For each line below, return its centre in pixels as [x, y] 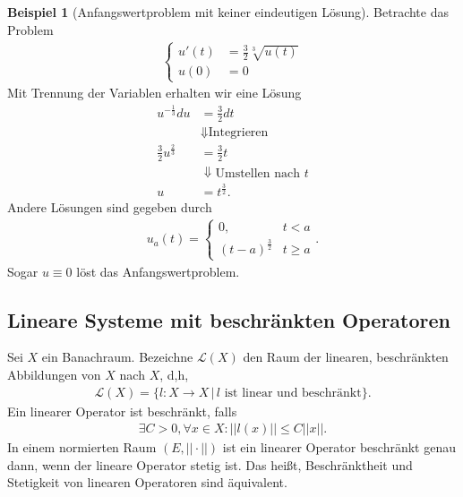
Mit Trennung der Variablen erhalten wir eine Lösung [154, 93]
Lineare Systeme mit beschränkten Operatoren [229, 319]
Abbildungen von [54, 374]
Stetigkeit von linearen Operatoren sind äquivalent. [147, 482]
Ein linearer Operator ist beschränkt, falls [122, 411]
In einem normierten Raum [82, 447]
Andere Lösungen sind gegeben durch [110, 207]
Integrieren [238, 132]
